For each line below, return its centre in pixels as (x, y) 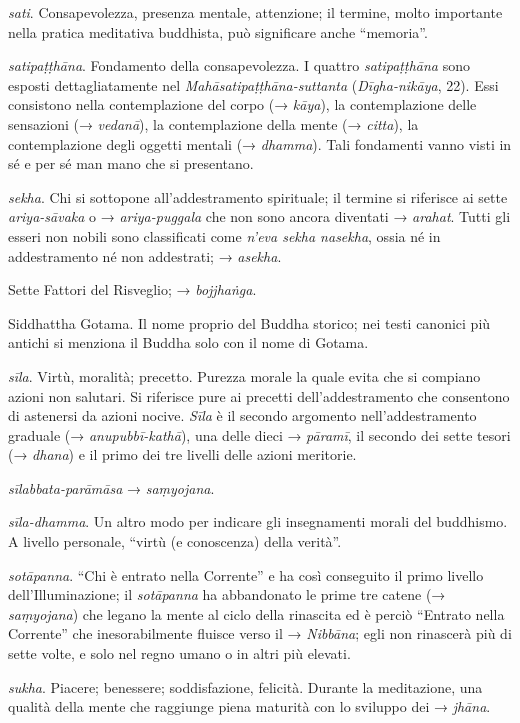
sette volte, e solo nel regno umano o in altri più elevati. (179, 653)
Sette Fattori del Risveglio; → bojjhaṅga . (132, 289)
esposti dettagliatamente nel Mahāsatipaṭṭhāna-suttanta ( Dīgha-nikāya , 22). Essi (253, 84)
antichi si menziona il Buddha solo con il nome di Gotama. (188, 342)
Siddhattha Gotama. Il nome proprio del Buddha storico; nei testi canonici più (249, 322)
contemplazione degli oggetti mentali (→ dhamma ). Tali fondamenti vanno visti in (260, 143)
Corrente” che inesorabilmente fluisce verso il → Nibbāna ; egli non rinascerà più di (260, 633)
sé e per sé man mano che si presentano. (131, 163)
